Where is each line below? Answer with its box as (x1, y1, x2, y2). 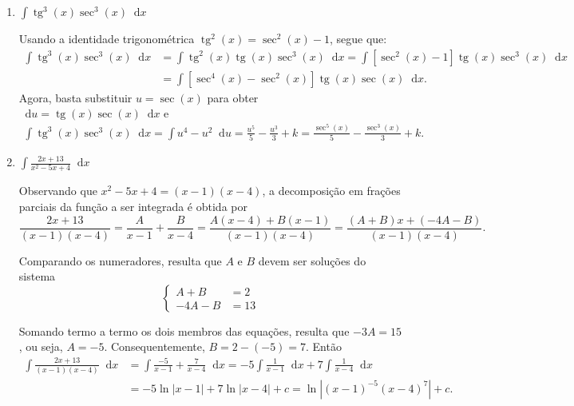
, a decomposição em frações (262, 182, 401, 199)
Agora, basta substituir (18, 89, 133, 105)
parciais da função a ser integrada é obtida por (18, 198, 247, 215)
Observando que (18, 182, 97, 199)
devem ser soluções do (258, 252, 366, 269)
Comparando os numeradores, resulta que (18, 252, 222, 269)
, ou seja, (18, 338, 63, 355)
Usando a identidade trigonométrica (18, 30, 195, 46)
